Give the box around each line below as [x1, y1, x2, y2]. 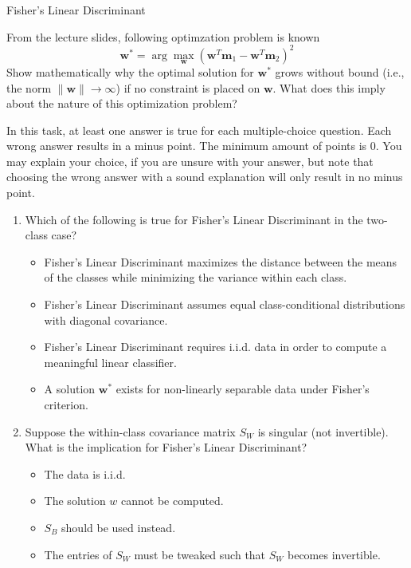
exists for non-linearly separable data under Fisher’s [115, 381, 370, 397]
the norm [6, 79, 52, 96]
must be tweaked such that [134, 546, 266, 562]
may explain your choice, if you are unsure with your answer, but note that [6, 152, 374, 169]
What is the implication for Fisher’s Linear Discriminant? [25, 439, 307, 456]
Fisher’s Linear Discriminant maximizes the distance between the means [44, 253, 397, 270]
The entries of [44, 546, 112, 562]
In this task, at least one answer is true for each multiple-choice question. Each [6, 121, 392, 138]
